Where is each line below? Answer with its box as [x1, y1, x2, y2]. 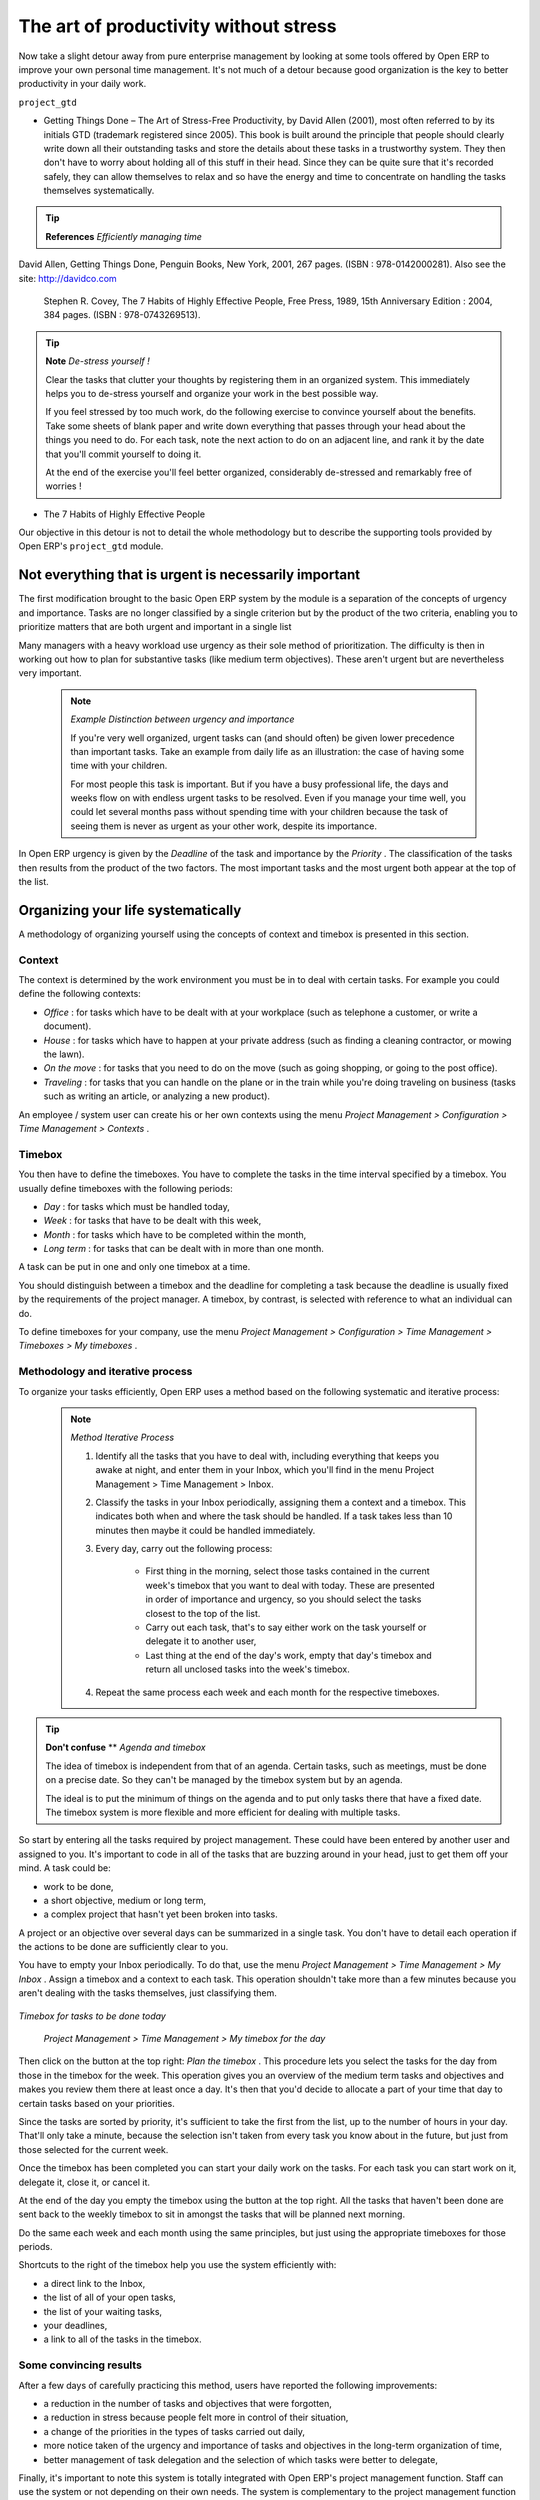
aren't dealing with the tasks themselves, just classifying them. [18, 1987, 277, 1999]
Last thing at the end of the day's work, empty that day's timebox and [145, 1649, 432, 1661]
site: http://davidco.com [18, 272, 117, 284]
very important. [18, 667, 82, 679]
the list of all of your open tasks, [43, 2291, 177, 2304]
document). [43, 1020, 92, 1032]
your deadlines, [43, 2320, 108, 2332]
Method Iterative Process [70, 1431, 175, 1444]
